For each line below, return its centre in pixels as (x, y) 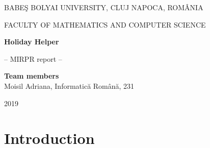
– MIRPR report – (33, 58)
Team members (32, 76)
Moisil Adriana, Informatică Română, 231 (69, 85)
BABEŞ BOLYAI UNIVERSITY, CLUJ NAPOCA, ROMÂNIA (104, 7)
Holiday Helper (32, 42)
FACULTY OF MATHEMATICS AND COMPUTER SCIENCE (105, 24)
